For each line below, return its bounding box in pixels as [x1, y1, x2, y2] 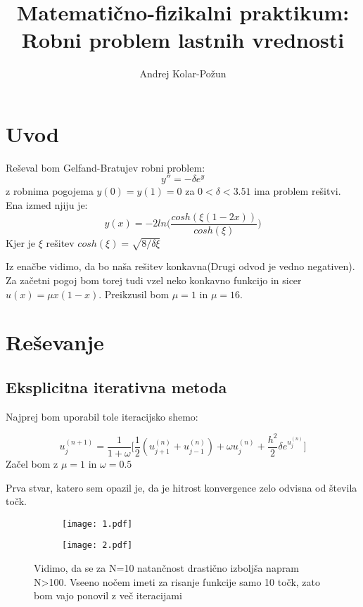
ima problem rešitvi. [254, 184, 341, 198]
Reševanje [6, 328, 104, 357]
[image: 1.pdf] [62, 518, 133, 529]
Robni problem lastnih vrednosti [21, 25, 345, 54]
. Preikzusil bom [98, 286, 170, 301]
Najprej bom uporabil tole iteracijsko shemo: [6, 409, 198, 423]
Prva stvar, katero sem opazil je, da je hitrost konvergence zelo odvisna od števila [6, 480, 357, 494]
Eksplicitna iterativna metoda [6, 376, 227, 397]
